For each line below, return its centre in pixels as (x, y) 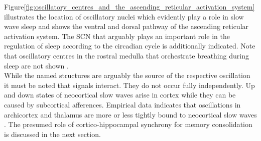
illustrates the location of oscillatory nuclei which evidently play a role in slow (124, 16)
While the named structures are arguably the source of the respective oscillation (127, 75)
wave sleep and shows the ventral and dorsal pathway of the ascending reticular (126, 26)
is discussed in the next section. (52, 134)
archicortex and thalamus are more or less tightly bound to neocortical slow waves (130, 114)
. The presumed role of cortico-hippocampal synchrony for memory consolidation (128, 124)
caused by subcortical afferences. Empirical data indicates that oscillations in (122, 104)
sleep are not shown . (36, 65)
